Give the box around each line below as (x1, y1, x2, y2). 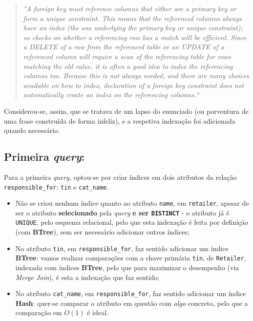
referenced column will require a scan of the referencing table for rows (23, 51, 231, 61)
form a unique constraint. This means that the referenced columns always (23, 13, 242, 23)
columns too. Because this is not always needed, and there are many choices (23, 70, 249, 81)
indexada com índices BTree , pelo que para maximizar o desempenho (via (15, 262, 239, 273)
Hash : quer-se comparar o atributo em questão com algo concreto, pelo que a (15, 298, 248, 308)
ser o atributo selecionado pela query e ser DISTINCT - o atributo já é (15, 207, 230, 217)
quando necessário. (4, 125, 60, 135)
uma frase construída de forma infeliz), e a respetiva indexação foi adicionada (4, 115, 235, 126)
